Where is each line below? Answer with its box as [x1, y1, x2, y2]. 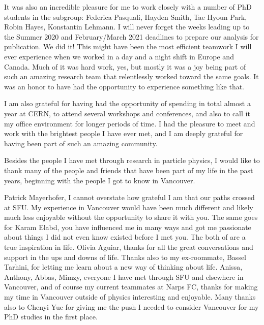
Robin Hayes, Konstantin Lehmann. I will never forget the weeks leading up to [4, 21, 250, 32]
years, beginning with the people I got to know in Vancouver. [4, 175, 195, 185]
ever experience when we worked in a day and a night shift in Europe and [4, 51, 234, 61]
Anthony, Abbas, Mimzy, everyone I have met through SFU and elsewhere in [4, 271, 244, 282]
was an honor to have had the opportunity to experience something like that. [4, 81, 245, 91]
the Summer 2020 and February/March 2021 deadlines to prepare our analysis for [4, 31, 259, 42]
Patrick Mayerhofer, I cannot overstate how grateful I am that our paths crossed [4, 192, 255, 203]
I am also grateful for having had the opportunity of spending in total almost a [4, 98, 251, 109]
